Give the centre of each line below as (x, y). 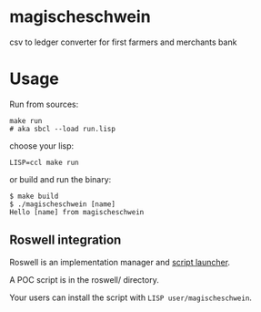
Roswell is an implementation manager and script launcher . (120, 262)
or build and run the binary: (60, 179)
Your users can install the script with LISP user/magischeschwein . (131, 297)
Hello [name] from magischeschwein (77, 212)
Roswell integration (65, 240)
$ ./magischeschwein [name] (63, 204)
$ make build (34, 196)
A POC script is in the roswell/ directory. (84, 279)
